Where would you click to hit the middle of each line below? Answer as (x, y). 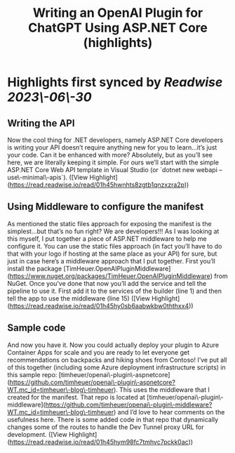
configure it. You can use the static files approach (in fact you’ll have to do (115, 246)
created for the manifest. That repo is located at (76, 397)
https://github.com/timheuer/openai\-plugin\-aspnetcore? (92, 382)
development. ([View (38, 434)
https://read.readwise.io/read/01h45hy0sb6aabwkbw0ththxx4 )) (102, 306)
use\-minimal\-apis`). (38, 177)
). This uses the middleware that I (162, 389)
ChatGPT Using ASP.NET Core (118, 28)
